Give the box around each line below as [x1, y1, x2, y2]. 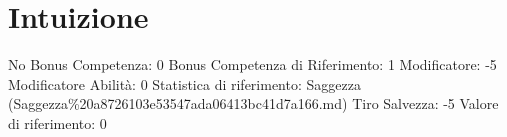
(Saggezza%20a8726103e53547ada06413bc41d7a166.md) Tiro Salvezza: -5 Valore [8, 93, 499, 114]
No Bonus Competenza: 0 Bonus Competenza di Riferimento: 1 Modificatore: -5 [8, 54, 497, 75]
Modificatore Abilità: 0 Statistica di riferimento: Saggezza [8, 73, 361, 94]
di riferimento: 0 [8, 112, 107, 133]
